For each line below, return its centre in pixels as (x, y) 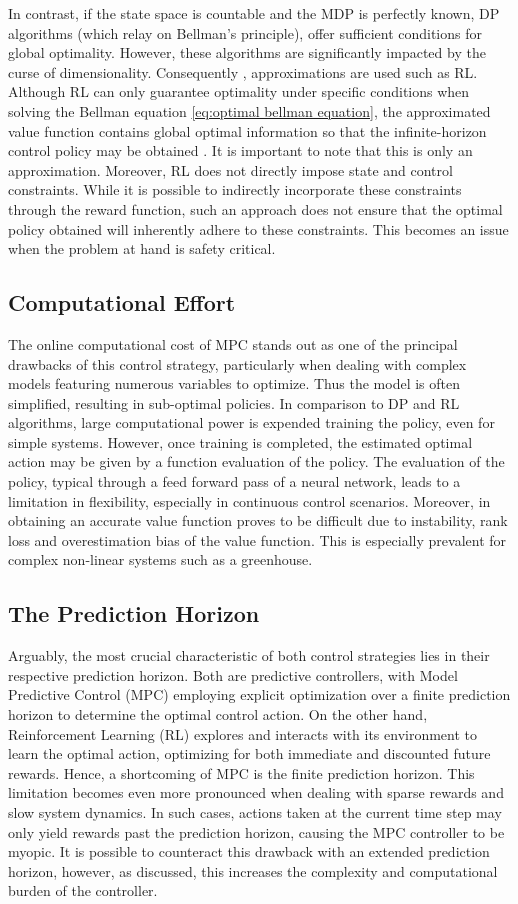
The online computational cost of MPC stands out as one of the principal (233, 343)
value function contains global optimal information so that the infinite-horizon (247, 130)
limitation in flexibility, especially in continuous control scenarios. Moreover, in (249, 500)
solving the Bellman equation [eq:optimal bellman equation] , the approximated (249, 110)
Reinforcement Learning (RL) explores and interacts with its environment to (243, 733)
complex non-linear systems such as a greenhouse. (160, 559)
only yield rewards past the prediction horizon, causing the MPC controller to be (256, 831)
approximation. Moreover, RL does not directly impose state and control (230, 169)
